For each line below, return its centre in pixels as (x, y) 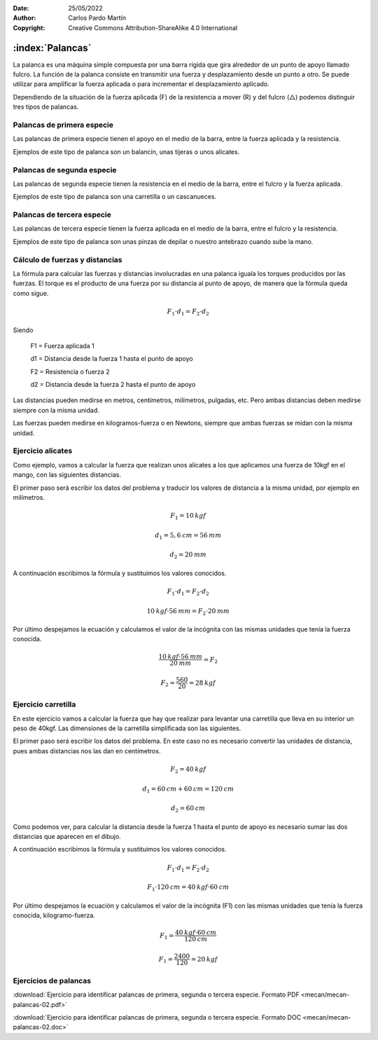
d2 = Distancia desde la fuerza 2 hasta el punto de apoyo (113, 385)
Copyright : (29, 27)
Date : (21, 8)
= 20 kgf (204, 959)
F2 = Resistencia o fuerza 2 (70, 371)
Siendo (23, 330)
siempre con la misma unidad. (56, 410)
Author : (24, 18)
